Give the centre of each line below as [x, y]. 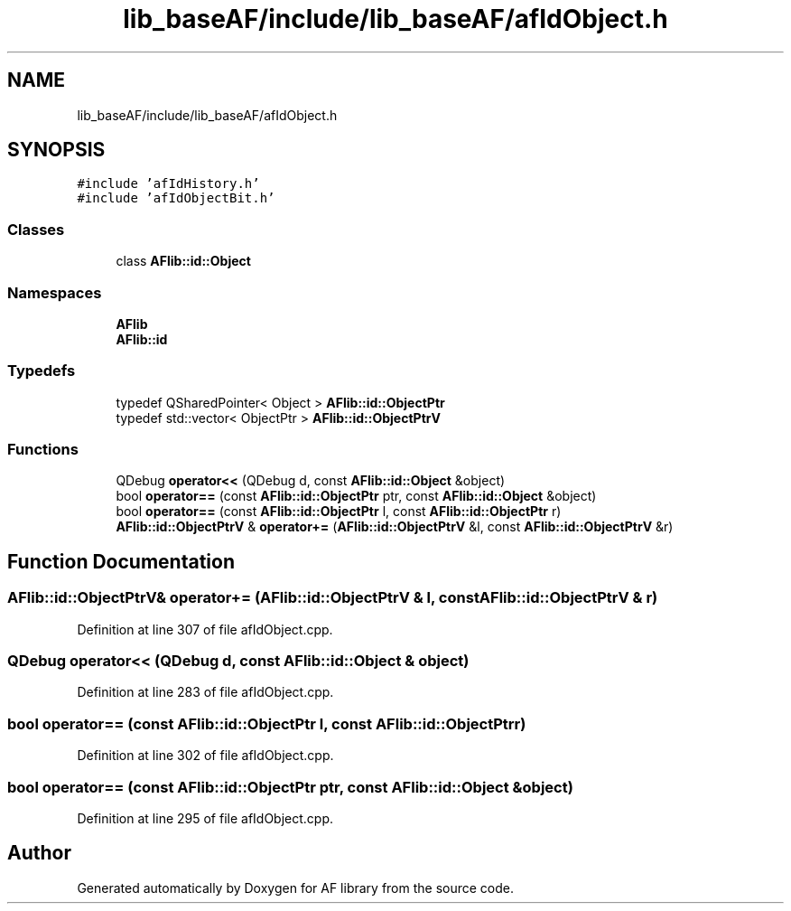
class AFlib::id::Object [183, 261]
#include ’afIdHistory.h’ [168, 184]
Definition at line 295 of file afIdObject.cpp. [205, 818]
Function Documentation [121, 561]
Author [39, 853]
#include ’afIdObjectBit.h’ [176, 198]
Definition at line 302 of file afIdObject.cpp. [205, 756]
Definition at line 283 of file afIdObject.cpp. [205, 692]
